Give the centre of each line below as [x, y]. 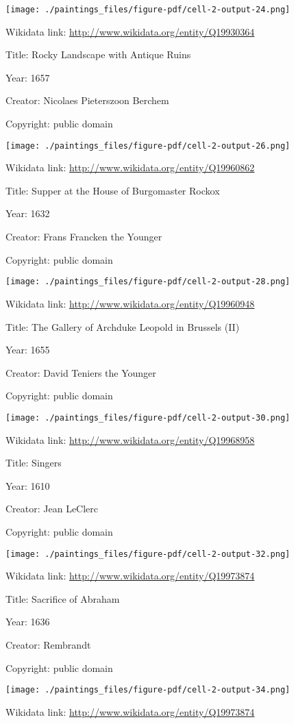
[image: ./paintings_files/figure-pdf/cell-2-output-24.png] [148, 10]
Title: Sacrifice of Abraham [63, 598]
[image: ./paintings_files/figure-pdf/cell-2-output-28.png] [148, 282]
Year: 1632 [28, 213]
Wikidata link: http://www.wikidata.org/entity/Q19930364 [130, 31]
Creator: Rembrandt [48, 644]
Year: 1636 [28, 622]
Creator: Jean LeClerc [52, 509]
